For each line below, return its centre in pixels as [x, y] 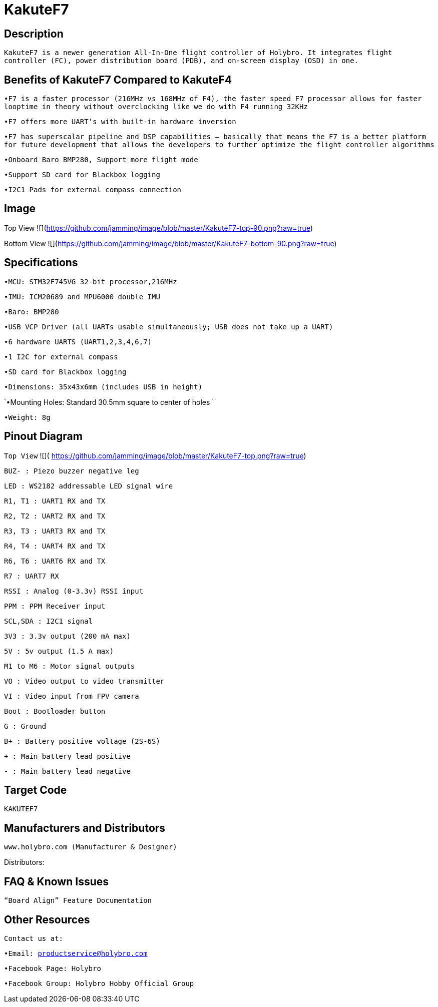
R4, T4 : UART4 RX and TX [55, 546]
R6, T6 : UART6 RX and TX [55, 561]
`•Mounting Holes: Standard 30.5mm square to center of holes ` [109, 402]
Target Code [36, 790]
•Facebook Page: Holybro [53, 968]
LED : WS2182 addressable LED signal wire [89, 486]
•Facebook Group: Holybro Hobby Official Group [99, 983]
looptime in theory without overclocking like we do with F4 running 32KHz [156, 107]
